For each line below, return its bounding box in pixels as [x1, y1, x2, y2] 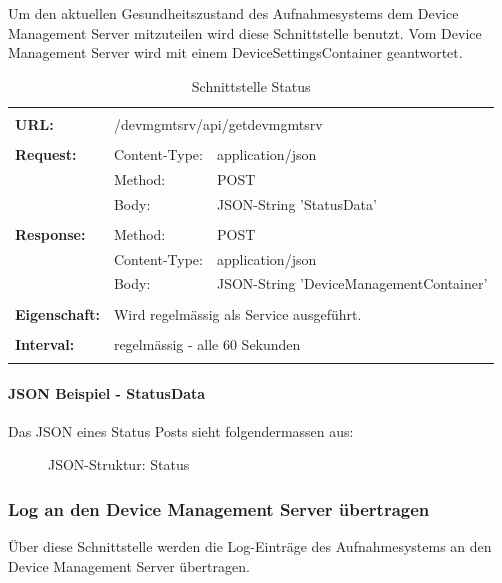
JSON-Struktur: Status [48, 454, 190, 475]
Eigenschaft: [15, 303, 100, 324]
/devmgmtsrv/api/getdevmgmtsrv [113, 113, 323, 134]
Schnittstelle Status [191, 75, 311, 96]
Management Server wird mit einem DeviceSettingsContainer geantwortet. [8, 42, 463, 63]
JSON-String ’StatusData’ [216, 193, 377, 214]
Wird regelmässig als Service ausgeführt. [113, 303, 362, 324]
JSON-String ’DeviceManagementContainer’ [216, 273, 488, 294]
